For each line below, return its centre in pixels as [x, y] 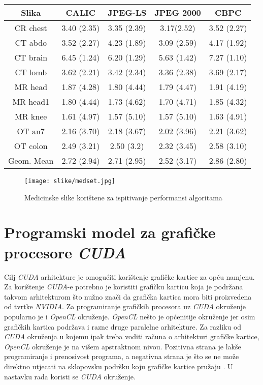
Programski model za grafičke [110, 232]
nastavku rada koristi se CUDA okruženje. [70, 376]
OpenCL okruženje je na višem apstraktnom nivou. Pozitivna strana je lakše [123, 346]
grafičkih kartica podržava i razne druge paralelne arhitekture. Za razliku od [123, 326]
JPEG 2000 [178, 12]
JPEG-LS [127, 12]
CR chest [31, 28]
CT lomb [31, 72]
